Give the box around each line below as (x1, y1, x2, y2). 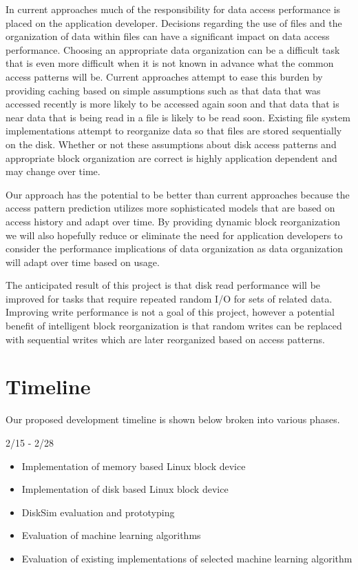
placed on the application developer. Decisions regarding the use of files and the (6, 15, 342, 30)
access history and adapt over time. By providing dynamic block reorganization (6, 214, 340, 228)
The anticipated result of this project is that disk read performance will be (6, 278, 321, 292)
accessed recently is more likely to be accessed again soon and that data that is (6, 96, 339, 111)
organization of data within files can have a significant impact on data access (6, 29, 330, 43)
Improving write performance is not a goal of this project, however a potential (6, 305, 335, 319)
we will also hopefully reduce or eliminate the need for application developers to (6, 227, 343, 242)
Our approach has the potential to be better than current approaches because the (6, 187, 350, 201)
